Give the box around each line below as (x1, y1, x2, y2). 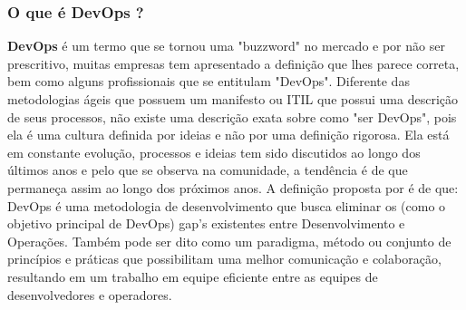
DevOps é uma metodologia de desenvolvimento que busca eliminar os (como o (7, 196, 446, 215)
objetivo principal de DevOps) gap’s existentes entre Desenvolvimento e (7, 214, 405, 233)
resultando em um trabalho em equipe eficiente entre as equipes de (7, 266, 378, 286)
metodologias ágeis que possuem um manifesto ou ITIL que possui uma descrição (7, 90, 459, 108)
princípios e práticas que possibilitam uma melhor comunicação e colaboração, (7, 249, 442, 268)
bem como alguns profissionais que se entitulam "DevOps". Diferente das (7, 72, 410, 91)
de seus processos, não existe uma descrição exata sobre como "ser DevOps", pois (7, 107, 457, 126)
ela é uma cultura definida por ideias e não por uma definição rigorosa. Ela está (7, 125, 450, 144)
